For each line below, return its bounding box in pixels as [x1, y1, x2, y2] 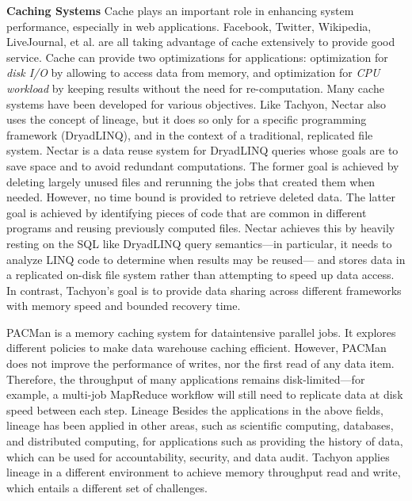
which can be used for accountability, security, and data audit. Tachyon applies [6, 448, 390, 465]
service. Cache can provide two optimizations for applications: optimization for [6, 48, 388, 65]
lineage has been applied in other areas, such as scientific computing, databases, [6, 417, 394, 434]
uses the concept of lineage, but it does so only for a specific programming [6, 111, 367, 128]
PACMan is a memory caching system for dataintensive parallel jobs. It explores [6, 323, 396, 340]
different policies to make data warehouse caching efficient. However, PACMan [6, 339, 387, 356]
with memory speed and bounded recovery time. [6, 297, 241, 314]
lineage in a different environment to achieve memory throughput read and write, [6, 464, 401, 480]
